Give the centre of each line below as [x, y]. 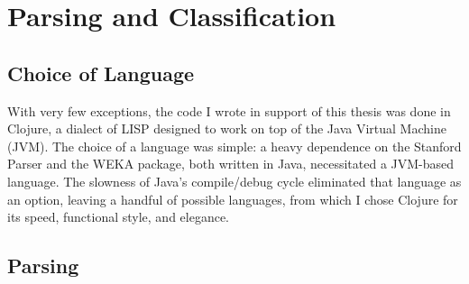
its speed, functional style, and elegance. [119, 217]
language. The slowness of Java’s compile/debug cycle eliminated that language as [234, 181]
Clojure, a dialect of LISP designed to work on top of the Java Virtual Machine [227, 128]
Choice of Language [101, 73]
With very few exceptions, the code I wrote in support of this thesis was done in [229, 110]
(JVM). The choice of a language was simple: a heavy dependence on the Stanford [234, 146]
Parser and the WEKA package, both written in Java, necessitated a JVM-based [231, 164]
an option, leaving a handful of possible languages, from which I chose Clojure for [233, 199]
